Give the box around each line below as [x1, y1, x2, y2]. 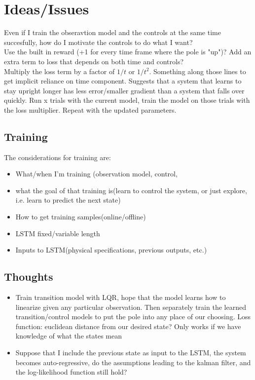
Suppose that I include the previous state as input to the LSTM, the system [15, 347, 246, 357]
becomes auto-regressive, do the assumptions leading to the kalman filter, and [15, 357, 251, 367]
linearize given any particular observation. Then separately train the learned [15, 301, 246, 312]
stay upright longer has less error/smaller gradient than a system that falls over [4, 85, 245, 95]
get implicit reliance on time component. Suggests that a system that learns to [4, 76, 242, 86]
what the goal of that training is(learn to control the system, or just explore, [15, 185, 247, 195]
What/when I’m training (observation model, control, [15, 169, 178, 179]
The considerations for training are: [4, 152, 111, 162]
